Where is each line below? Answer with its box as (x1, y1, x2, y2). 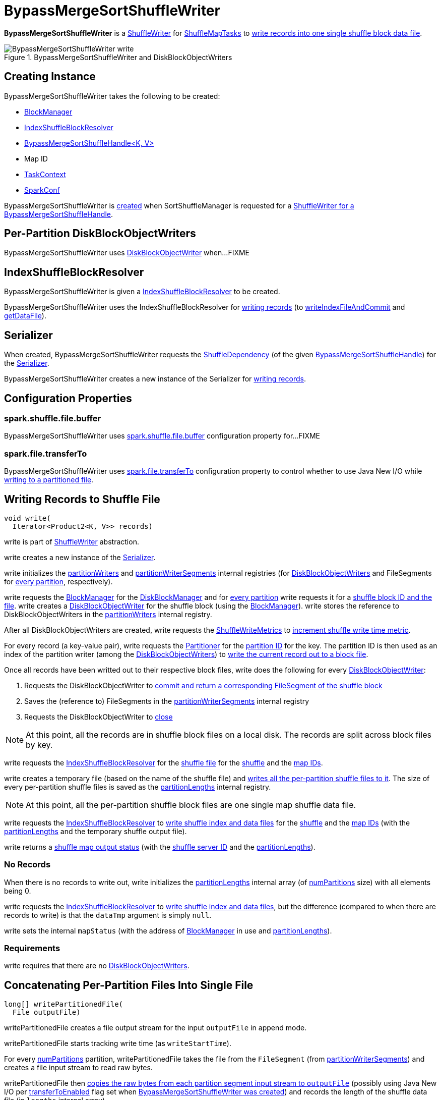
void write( (4, 514, 51, 522)
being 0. (4, 886, 31, 895)
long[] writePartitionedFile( (4, 1000, 123, 1009)
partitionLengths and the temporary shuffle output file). (4, 827, 187, 836)
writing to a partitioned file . (4, 475, 94, 484)
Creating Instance (4, 70, 96, 83)
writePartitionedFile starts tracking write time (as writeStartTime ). (4, 1039, 231, 1048)
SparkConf (24, 185, 60, 194)
